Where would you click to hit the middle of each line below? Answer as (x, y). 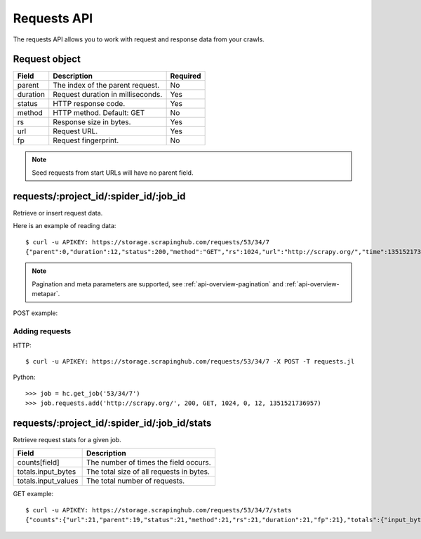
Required (186, 76)
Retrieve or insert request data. (58, 213)
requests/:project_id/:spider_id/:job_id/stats (112, 423)
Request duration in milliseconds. (108, 95)
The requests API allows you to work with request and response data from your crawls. (139, 39)
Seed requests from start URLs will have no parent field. (113, 173)
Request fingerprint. (86, 140)
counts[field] (38, 463)
